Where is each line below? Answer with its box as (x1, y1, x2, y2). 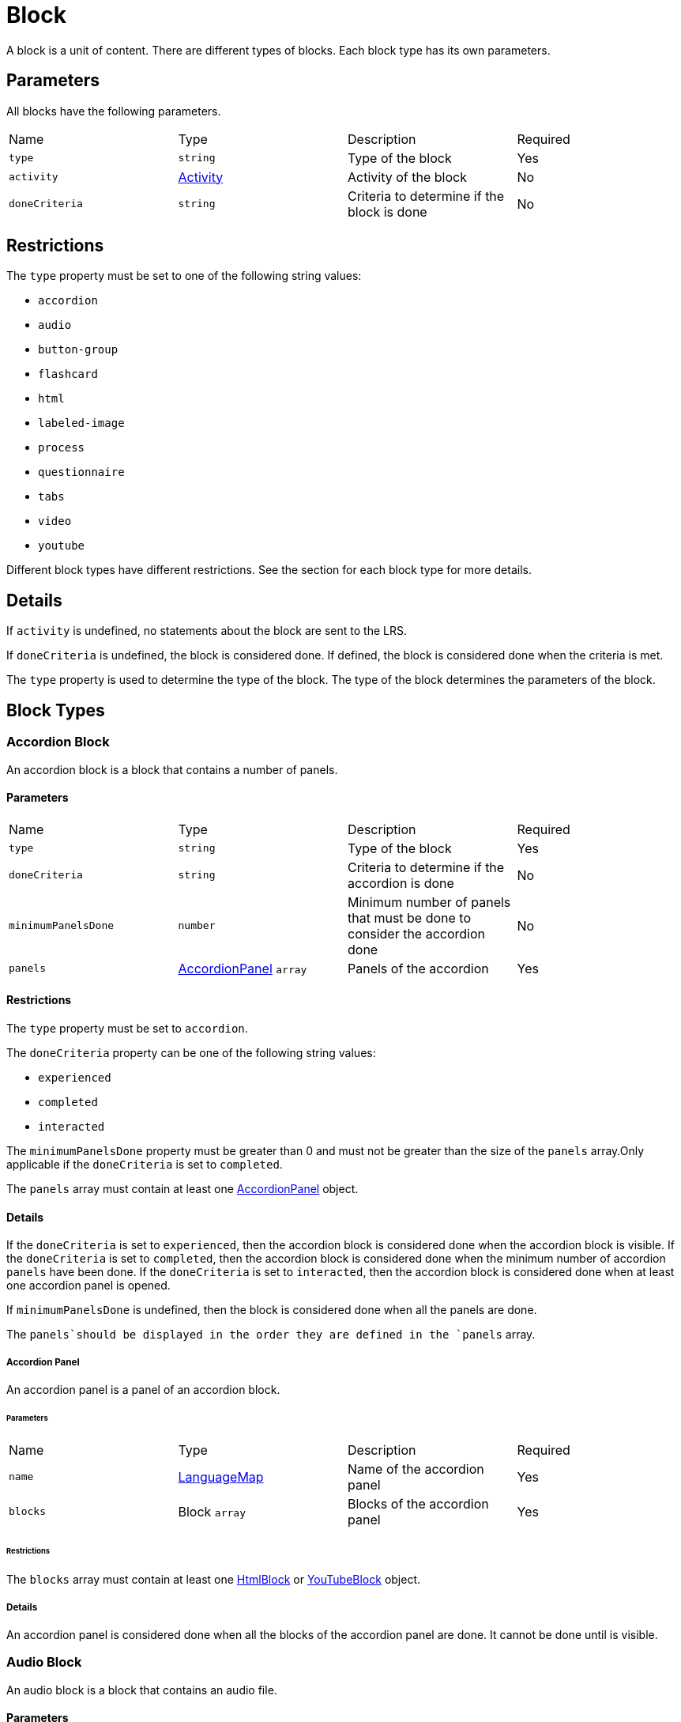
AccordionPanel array (178, 960, 307, 976)
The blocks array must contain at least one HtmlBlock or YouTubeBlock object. (6, 1573, 421, 1587)
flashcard (38, 368, 98, 381)
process (38, 441, 85, 455)
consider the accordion (348, 925, 486, 942)
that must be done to (348, 909, 472, 926)
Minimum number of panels (348, 893, 511, 910)
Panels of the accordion (348, 960, 489, 976)
